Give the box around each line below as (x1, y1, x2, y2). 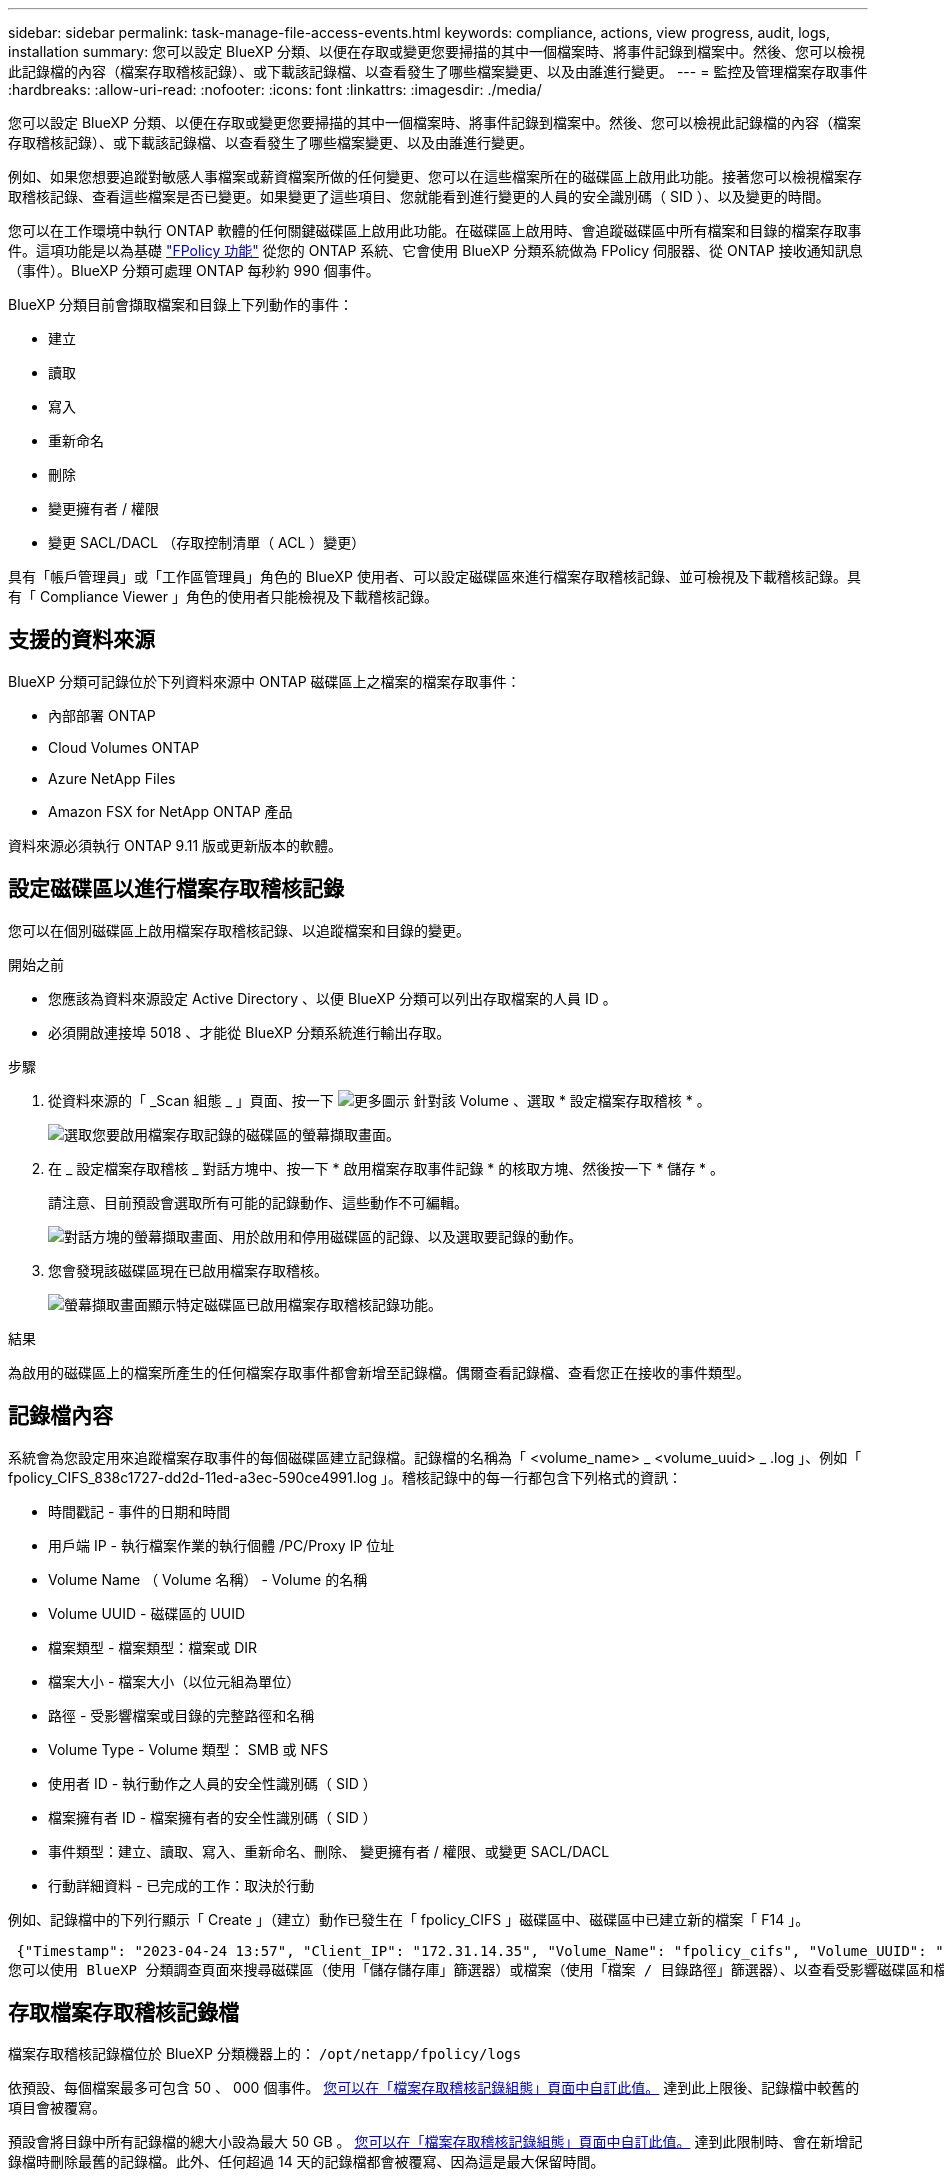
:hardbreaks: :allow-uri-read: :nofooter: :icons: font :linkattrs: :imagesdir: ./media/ (8, 81, 542, 98)
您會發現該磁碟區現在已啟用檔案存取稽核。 (48, 1261, 328, 1279)
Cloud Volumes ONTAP (48, 738, 200, 756)
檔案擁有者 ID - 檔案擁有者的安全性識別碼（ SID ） (48, 1808, 377, 1826)
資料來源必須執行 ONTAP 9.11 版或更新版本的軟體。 (8, 836, 343, 854)
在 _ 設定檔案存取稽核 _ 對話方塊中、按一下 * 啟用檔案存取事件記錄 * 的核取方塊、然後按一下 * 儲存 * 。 (48, 1159, 725, 1177)
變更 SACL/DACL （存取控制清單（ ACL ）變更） (48, 534, 366, 551)
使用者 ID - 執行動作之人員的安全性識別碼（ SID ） (48, 1774, 377, 1792)
